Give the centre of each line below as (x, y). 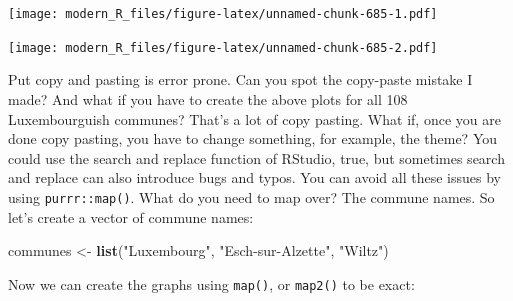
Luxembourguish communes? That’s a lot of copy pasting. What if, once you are (254, 118)
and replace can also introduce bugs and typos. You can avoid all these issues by (254, 177)
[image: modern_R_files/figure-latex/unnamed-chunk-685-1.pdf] (223, 14)
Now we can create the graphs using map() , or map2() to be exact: (211, 283)
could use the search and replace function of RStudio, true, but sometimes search (256, 157)
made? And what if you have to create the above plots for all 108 (208, 98)
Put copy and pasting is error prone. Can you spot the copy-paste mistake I (240, 79)
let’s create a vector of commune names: (131, 216)
